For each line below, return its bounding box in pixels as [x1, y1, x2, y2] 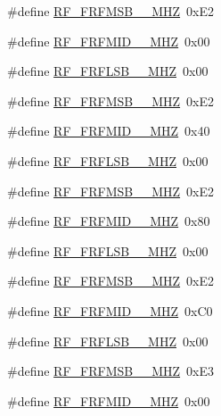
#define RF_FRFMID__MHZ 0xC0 [7, 301, 213, 320]
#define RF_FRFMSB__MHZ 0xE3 [7, 362, 215, 380]
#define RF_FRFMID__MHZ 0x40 [7, 121, 210, 140]
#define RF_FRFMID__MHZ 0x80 [7, 212, 210, 230]
